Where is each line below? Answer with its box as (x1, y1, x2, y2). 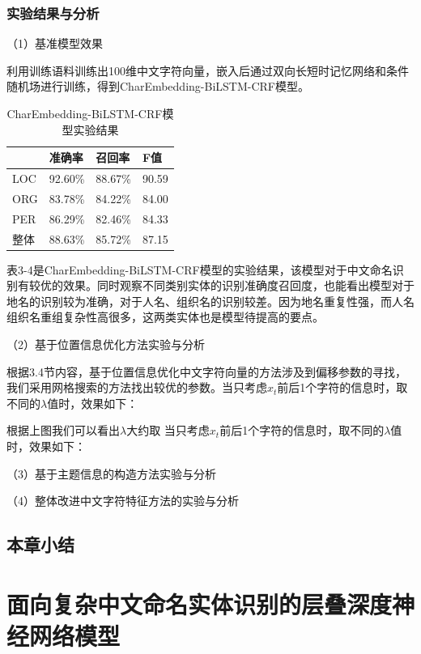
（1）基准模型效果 (6, 35, 103, 52)
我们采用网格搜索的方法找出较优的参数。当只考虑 (6, 379, 267, 396)
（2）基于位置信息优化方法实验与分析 (6, 336, 205, 353)
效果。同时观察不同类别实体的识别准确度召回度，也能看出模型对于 (62, 277, 415, 294)
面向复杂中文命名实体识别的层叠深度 (6, 587, 393, 620)
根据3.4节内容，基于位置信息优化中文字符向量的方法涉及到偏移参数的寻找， (6, 363, 406, 380)
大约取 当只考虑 (126, 422, 210, 439)
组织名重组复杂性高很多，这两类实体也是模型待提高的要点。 (6, 308, 324, 325)
